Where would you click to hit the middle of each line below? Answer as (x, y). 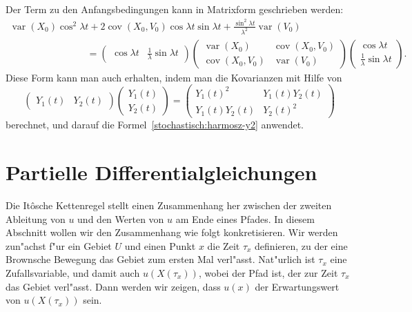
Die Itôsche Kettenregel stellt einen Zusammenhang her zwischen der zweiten (169, 205)
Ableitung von (36, 218)
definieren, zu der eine (301, 245)
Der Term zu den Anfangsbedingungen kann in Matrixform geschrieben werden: (175, 9)
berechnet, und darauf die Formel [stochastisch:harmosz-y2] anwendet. (155, 125)
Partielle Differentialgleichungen (161, 172)
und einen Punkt (160, 245)
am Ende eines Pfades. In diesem (245, 218)
